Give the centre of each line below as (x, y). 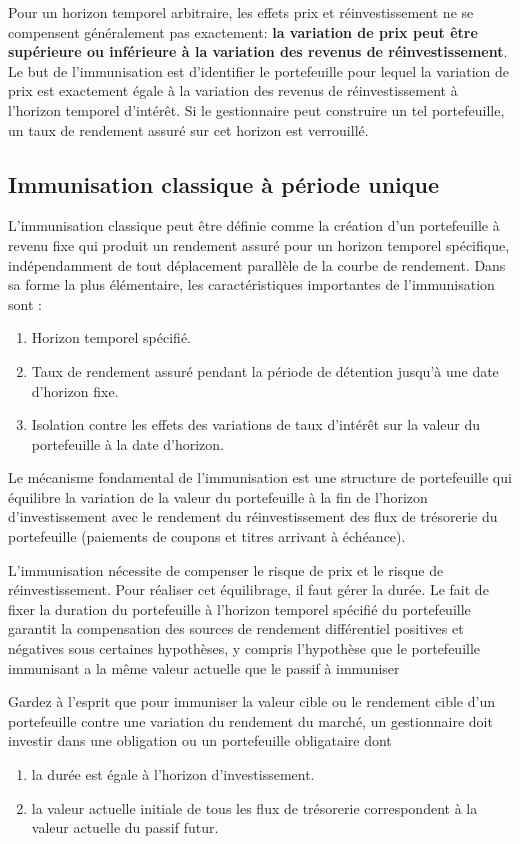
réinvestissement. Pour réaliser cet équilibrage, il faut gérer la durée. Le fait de (248, 589)
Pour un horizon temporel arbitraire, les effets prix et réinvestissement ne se (241, 12)
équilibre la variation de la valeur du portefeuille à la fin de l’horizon (218, 496)
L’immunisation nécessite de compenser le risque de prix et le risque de (226, 569)
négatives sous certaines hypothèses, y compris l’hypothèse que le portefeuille (244, 648)
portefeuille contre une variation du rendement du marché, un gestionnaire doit (250, 720)
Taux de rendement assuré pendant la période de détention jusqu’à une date (265, 370)
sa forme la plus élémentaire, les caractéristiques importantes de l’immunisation (251, 284)
